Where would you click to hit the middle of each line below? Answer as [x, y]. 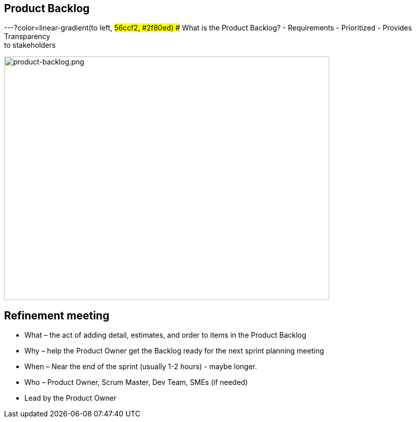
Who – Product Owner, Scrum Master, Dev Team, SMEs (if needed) [136, 382]
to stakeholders [30, 45]
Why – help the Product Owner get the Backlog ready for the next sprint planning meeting [174, 351]
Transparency [27, 37]
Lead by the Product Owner [71, 398]
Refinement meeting [57, 315]
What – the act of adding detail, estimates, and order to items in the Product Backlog [165, 335]
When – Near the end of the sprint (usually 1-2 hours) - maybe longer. [141, 367]
